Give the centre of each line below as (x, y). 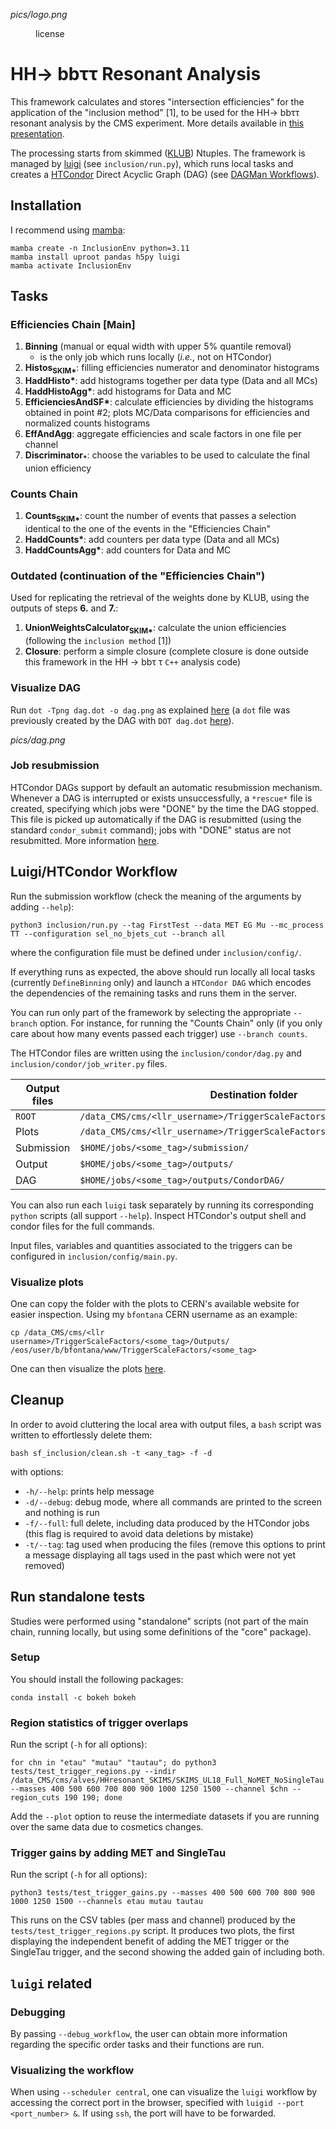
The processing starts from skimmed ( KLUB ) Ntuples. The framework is (158, 153)
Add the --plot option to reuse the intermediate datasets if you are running (165, 1816)
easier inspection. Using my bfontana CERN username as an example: (154, 1314)
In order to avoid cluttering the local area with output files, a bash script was (166, 1424)
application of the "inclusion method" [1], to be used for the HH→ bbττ (155, 112)
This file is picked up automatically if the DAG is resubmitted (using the (156, 819)
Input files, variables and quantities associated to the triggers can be (151, 1245)
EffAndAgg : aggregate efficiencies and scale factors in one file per (163, 434)
